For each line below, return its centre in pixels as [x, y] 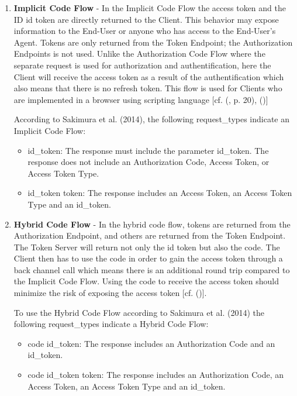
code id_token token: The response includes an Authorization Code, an [156, 375]
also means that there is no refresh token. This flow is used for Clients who [148, 88]
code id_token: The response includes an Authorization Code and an [151, 343]
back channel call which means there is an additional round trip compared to [152, 269]
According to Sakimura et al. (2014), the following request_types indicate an [152, 119]
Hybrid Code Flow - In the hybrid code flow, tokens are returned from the [152, 224]
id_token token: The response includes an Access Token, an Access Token [160, 193]
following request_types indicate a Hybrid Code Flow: [111, 324]
